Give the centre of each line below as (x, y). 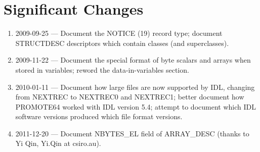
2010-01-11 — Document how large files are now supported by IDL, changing (135, 87)
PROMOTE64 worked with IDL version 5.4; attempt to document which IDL (136, 106)
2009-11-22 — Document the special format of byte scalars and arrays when (133, 60)
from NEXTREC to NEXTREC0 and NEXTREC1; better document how (130, 97)
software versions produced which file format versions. (99, 116)
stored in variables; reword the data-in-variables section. (102, 69)
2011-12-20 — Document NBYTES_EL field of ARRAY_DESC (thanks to (132, 133)
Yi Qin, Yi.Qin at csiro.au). (58, 143)
